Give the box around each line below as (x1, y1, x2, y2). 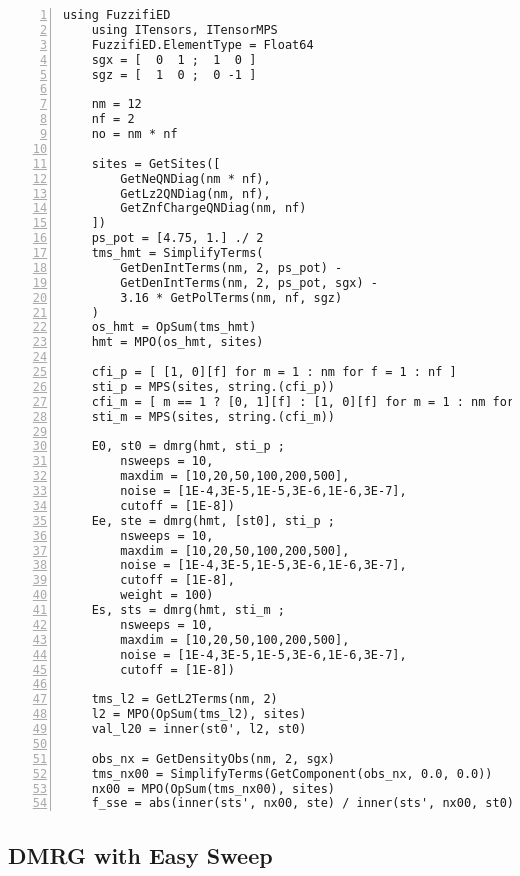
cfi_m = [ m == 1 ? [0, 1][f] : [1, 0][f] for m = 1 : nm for (91, 394, 515, 409)
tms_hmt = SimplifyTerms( (91, 246, 264, 260)
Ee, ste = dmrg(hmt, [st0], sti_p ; (91, 513, 336, 528)
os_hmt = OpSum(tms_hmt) (91, 320, 257, 335)
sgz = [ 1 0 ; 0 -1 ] (91, 67, 257, 82)
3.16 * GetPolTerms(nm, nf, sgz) (120, 290, 343, 305)
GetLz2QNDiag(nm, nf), (120, 186, 271, 201)
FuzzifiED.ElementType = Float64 (91, 37, 314, 52)
